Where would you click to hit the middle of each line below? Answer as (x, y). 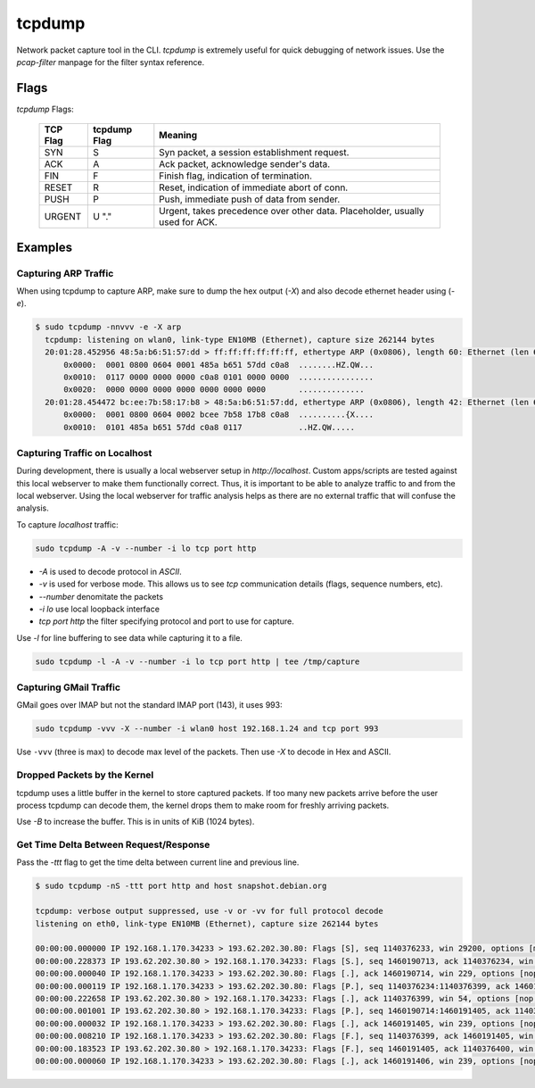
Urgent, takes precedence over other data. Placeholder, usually (292, 212)
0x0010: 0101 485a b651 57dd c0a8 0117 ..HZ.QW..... (210, 427)
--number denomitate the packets (101, 596)
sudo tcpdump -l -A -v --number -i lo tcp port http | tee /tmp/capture (198, 661)
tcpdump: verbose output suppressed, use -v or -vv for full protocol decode (209, 911)
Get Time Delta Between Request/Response (113, 845)
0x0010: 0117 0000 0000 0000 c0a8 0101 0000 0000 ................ (219, 377)
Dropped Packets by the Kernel (85, 775)
